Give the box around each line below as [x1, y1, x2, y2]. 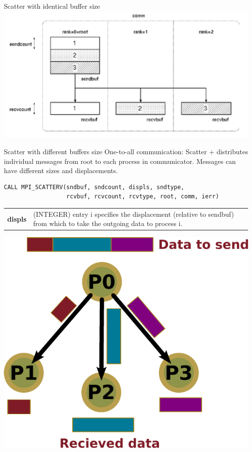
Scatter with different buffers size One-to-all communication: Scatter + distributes [4, 146, 248, 157]
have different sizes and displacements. [4, 165, 118, 176]
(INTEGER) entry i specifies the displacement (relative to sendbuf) [33, 209, 234, 219]
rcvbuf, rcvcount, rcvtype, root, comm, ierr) [66, 193, 219, 200]
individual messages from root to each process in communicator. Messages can [4, 156, 236, 166]
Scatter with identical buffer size [4, 1, 100, 11]
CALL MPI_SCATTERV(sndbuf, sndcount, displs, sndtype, [4, 183, 185, 191]
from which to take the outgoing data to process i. [33, 218, 183, 228]
